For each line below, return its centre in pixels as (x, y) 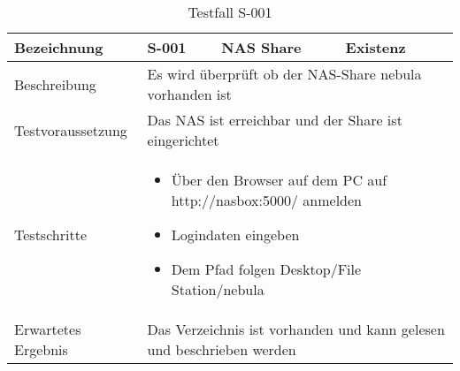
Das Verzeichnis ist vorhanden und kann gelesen (296, 329)
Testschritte (50, 235)
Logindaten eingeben (235, 235)
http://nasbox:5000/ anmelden (266, 200)
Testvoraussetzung (71, 130)
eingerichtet (183, 140)
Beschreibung (55, 84)
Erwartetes (48, 329)
